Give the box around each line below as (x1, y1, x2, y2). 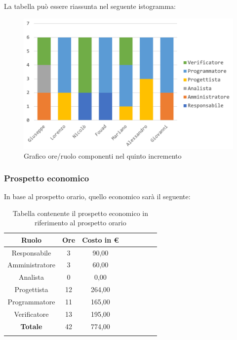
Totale (20, 321, 42, 331)
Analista (18, 272, 44, 282)
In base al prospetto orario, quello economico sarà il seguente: (4, 191, 191, 201)
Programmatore (7, 297, 55, 306)
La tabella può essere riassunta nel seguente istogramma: (4, 1, 176, 11)
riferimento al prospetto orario (34, 217, 126, 228)
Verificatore (14, 308, 49, 319)
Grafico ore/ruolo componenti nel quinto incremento (24, 151, 182, 161)
